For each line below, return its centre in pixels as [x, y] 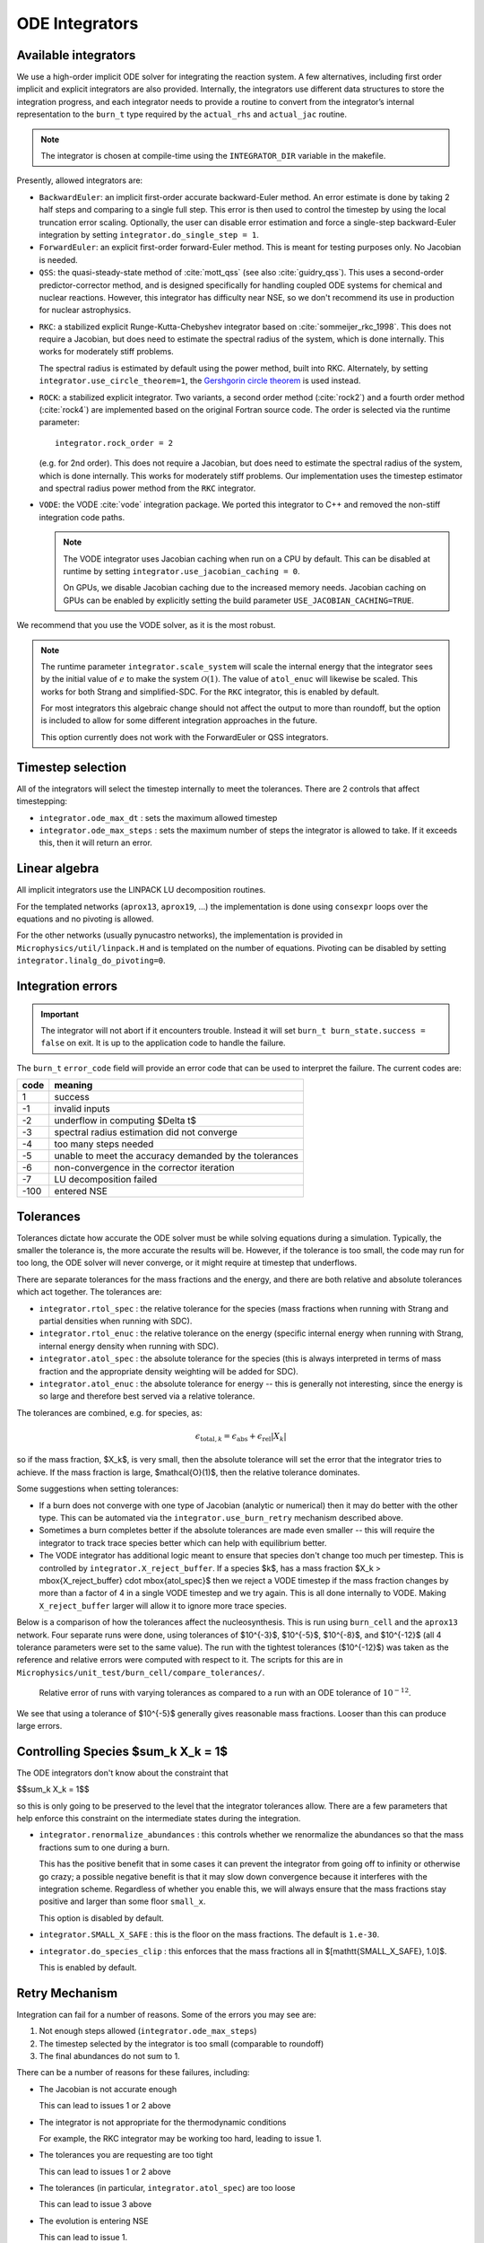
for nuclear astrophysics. [85, 310]
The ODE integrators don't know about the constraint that [122, 1773]
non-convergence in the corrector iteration [144, 1168]
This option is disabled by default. [102, 1918]
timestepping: [42, 801]
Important [60, 1014]
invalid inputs [82, 1109]
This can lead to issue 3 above [95, 2204]
